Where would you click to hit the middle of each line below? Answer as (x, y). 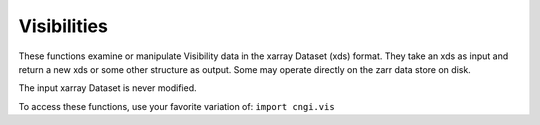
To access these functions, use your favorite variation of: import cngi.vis (176, 106)
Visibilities (63, 26)
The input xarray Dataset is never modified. (107, 88)
